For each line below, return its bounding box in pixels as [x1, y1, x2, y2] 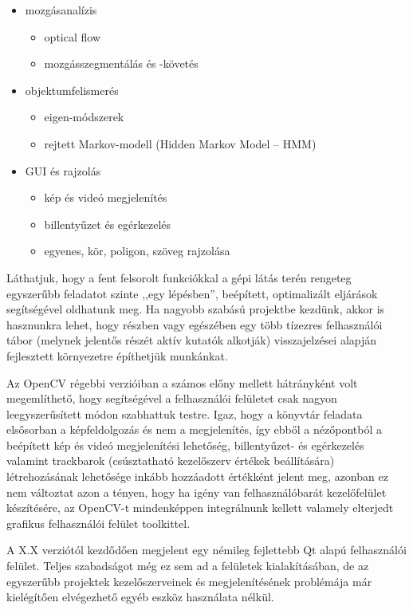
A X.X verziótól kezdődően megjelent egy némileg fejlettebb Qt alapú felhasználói [6, 541, 407, 558]
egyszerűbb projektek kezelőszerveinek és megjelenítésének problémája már [6, 573, 372, 589]
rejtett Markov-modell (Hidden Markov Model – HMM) [44, 135, 317, 152]
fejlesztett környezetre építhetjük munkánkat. [6, 347, 228, 364]
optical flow [44, 28, 100, 45]
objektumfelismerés [25, 81, 119, 98]
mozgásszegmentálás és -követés [44, 55, 199, 72]
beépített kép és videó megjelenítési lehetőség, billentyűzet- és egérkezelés [6, 436, 364, 453]
